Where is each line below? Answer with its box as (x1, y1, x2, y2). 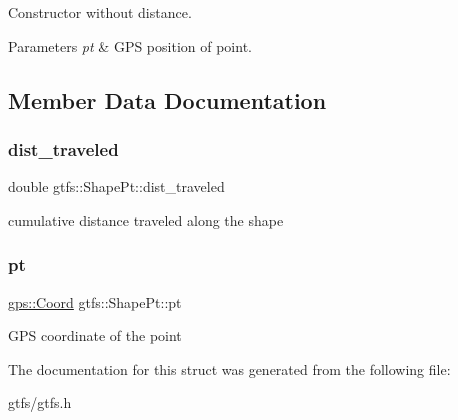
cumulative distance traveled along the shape (8, 209, 284, 230)
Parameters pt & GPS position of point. (8, 35, 252, 56)
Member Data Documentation (8, 84, 327, 115)
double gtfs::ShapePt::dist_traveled (8, 176, 225, 197)
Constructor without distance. (8, 2, 192, 22)
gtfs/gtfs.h (8, 392, 72, 413)
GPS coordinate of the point (8, 325, 182, 346)
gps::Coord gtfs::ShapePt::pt (8, 291, 182, 312)
